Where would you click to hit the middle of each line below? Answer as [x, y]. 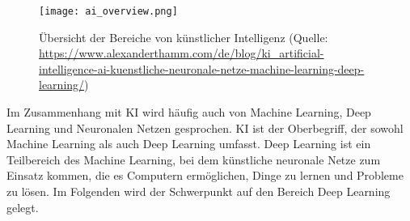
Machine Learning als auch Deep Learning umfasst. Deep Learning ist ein [189, 144]
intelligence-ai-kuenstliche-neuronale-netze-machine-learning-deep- [202, 68]
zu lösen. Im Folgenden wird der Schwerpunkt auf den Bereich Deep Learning [199, 191]
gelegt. [23, 207]
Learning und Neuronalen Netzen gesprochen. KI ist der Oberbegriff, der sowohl [205, 127]
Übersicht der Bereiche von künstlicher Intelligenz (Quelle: [184, 37]
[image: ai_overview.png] [108, 11]
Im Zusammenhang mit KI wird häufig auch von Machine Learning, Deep [189, 112]
